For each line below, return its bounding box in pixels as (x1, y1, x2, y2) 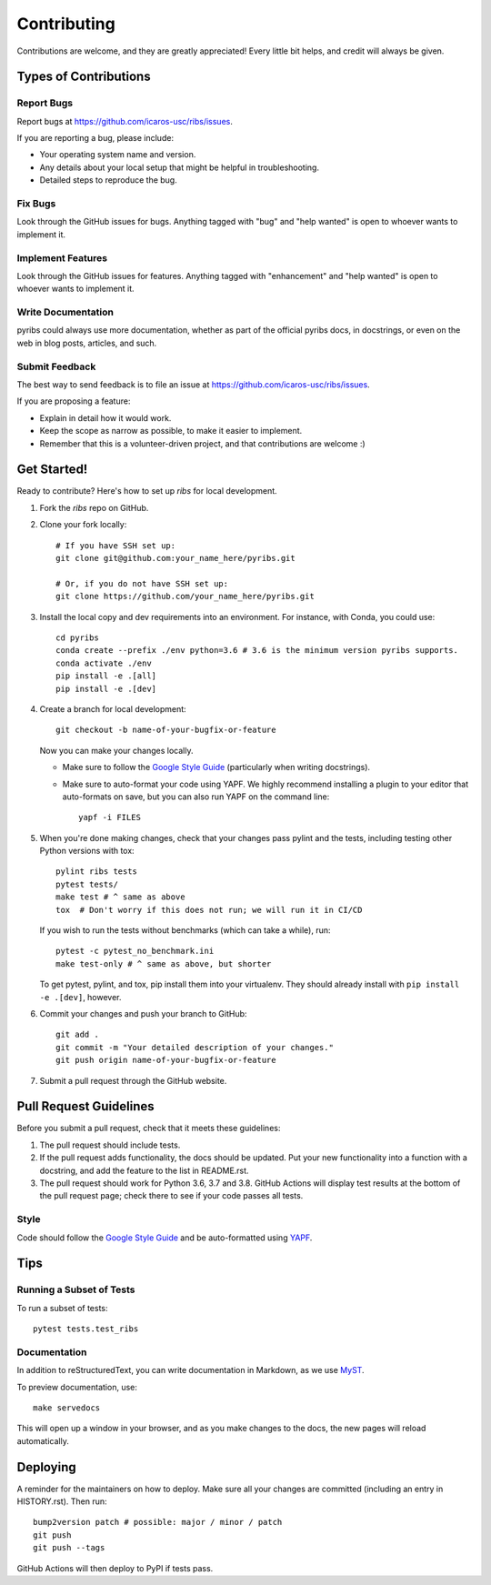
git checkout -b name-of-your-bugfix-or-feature (55, 725, 276, 736)
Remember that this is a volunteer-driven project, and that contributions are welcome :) (39, 437, 366, 449)
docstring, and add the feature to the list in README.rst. (39, 1165, 249, 1176)
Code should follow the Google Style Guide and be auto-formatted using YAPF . (16, 1232, 313, 1243)
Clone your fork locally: (39, 519, 127, 530)
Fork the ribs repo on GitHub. (39, 502, 149, 513)
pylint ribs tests (55, 867, 138, 877)
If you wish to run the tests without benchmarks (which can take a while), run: (39, 925, 331, 936)
